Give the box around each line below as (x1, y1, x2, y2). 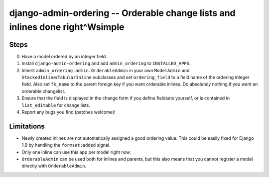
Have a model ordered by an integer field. (21, 53, 107, 59)
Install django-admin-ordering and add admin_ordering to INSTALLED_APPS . (21, 60, 191, 67)
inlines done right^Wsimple (9, 21, 125, 32)
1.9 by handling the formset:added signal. (21, 142, 111, 148)
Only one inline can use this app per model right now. (21, 149, 132, 155)
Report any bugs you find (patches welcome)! (21, 109, 116, 115)
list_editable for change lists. (21, 102, 91, 108)
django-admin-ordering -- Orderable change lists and (9, 7, 236, 18)
